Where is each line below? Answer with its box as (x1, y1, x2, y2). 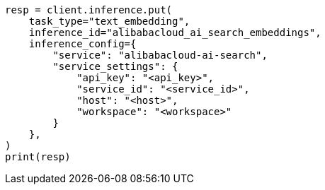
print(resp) (5, 151, 71, 162)
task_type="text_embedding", (28, 16, 190, 27)
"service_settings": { (52, 61, 178, 72)
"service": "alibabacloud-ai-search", (52, 49, 268, 61)
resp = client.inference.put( (5, 4, 173, 16)
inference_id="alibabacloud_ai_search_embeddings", (28, 27, 321, 38)
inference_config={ (28, 38, 137, 49)
